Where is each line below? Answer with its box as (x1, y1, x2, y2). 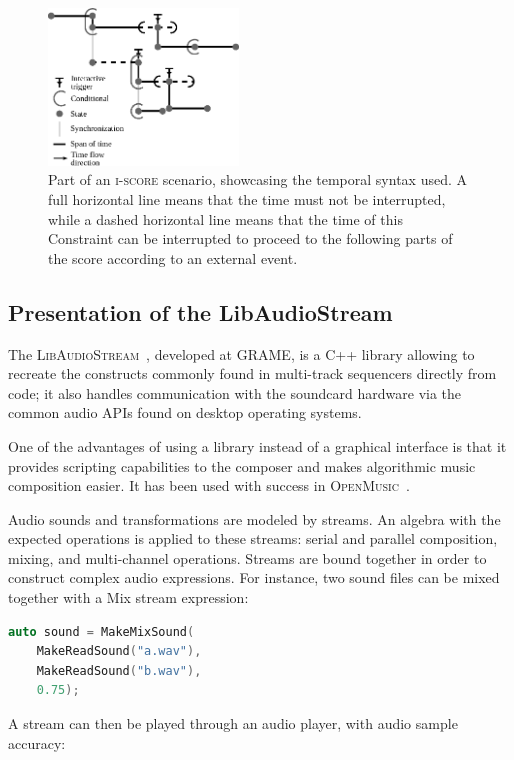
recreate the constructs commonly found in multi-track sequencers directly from (8, 363, 497, 384)
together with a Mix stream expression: (8, 587, 249, 608)
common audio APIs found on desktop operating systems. (8, 402, 362, 423)
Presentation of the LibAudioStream (8, 296, 393, 327)
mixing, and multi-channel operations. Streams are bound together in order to (8, 547, 487, 568)
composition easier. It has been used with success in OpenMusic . (8, 475, 410, 496)
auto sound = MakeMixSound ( (8, 624, 195, 639)
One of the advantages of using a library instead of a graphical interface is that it (8, 435, 507, 456)
